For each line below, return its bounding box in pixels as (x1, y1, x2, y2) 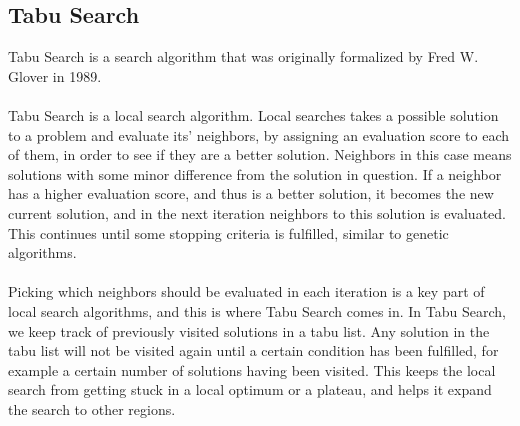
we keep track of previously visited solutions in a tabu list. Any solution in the (8, 320, 490, 341)
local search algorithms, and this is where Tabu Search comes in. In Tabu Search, (8, 300, 506, 321)
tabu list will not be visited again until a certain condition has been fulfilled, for (8, 340, 499, 361)
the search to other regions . (8, 398, 176, 419)
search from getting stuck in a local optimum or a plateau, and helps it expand (8, 379, 492, 400)
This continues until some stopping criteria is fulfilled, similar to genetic (8, 222, 449, 243)
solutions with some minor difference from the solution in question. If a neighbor (8, 163, 502, 184)
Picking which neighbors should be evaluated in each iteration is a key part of (8, 281, 485, 302)
